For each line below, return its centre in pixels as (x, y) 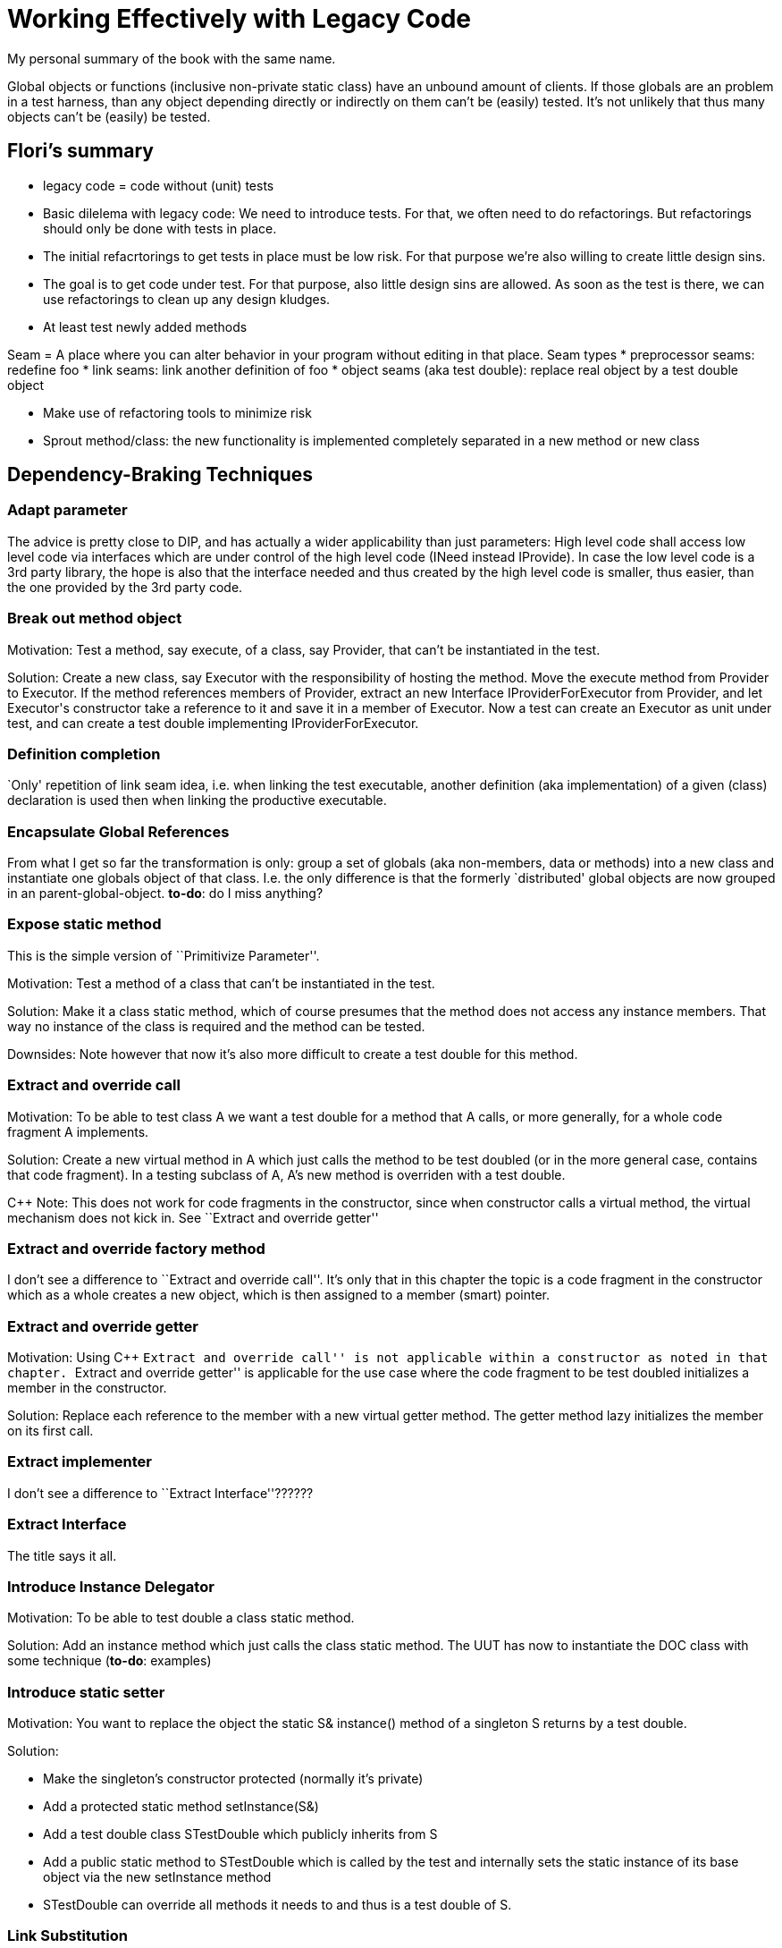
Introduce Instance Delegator (111, 1586)
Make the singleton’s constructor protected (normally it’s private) (233, 1779)
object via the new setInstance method (157, 1877)
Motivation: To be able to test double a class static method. (181, 1618)
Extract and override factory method (136, 1248)
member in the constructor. (87, 1388)
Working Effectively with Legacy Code (240, 19)
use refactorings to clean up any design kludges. (187, 299)
